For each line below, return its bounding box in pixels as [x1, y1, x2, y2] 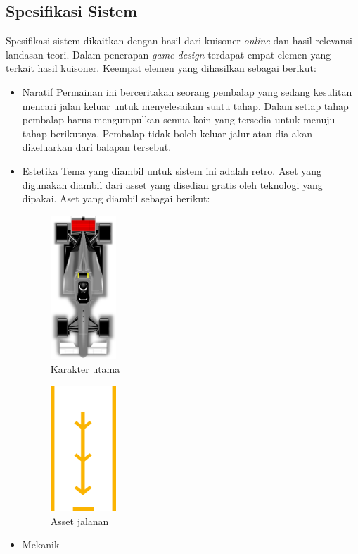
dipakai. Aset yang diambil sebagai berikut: [22, 191, 210, 206]
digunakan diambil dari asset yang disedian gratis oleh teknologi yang [22, 177, 323, 192]
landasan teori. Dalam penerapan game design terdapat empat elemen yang [6, 47, 331, 61]
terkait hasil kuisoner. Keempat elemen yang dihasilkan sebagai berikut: [6, 61, 317, 75]
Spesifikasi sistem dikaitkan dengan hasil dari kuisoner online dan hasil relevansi [6, 33, 352, 48]
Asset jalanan [50, 513, 109, 528]
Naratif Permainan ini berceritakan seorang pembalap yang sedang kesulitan [22, 84, 352, 99]
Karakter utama [50, 361, 120, 376]
